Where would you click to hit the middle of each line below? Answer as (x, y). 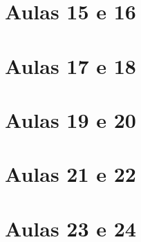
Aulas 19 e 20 (70, 119)
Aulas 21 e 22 (70, 174)
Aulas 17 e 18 (70, 65)
